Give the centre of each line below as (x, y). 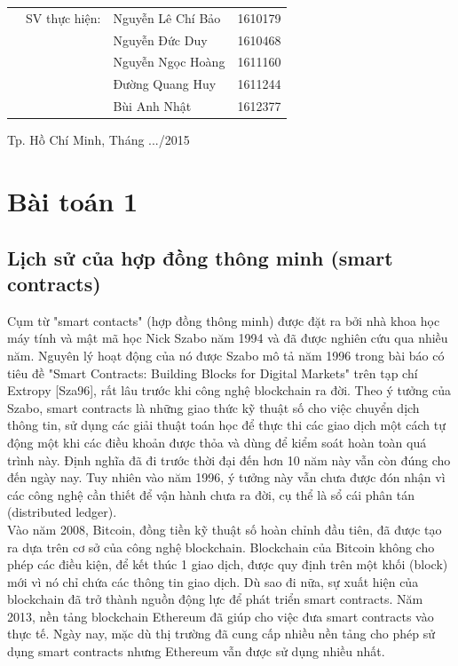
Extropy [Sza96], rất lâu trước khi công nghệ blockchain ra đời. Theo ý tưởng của (229, 390)
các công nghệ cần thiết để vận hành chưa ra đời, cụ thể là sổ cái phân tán (211, 494)
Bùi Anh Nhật (152, 106)
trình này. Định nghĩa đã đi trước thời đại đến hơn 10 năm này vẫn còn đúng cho (229, 460)
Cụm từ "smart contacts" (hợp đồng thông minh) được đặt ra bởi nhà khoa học (224, 320)
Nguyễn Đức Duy (160, 40)
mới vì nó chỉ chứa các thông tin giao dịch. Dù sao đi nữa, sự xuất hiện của (213, 581)
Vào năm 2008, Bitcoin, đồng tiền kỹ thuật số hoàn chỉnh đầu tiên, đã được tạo (225, 529)
